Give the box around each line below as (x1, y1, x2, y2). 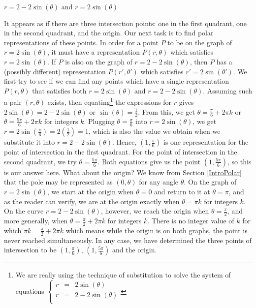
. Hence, (112, 137, 137, 147)
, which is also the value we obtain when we (88, 126, 221, 136)
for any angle (139, 177, 179, 187)
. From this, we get (138, 106, 195, 117)
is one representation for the (163, 137, 249, 147)
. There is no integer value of (147, 216, 234, 226)
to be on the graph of (167, 37, 232, 47)
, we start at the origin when (47, 186, 134, 197)
